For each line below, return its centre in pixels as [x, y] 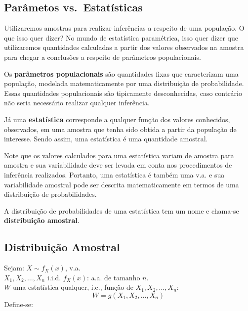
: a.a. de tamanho [114, 277]
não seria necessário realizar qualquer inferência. [77, 103]
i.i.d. [54, 277]
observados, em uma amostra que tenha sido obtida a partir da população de [120, 129]
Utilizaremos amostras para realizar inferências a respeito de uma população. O [124, 28]
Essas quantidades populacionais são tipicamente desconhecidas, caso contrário [123, 93]
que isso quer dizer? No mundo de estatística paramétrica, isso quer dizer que [121, 37]
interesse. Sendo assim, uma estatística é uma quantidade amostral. [106, 139]
